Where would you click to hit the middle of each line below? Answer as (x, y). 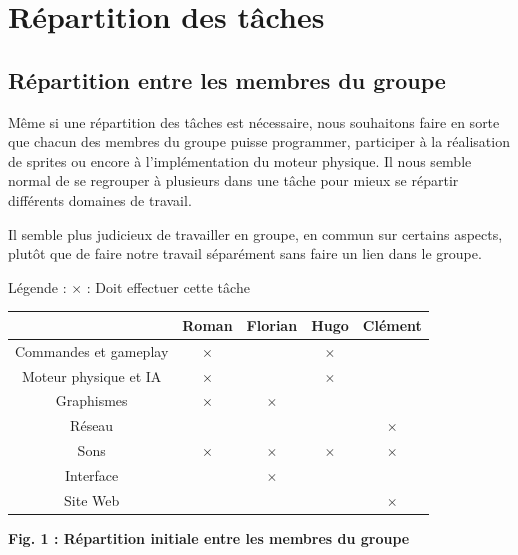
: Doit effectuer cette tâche (168, 286)
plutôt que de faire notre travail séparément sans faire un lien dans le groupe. (245, 253)
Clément (392, 324)
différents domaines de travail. (100, 199)
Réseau (92, 425)
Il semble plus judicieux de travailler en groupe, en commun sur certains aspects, (255, 233)
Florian (272, 324)
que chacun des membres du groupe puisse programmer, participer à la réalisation (259, 141)
